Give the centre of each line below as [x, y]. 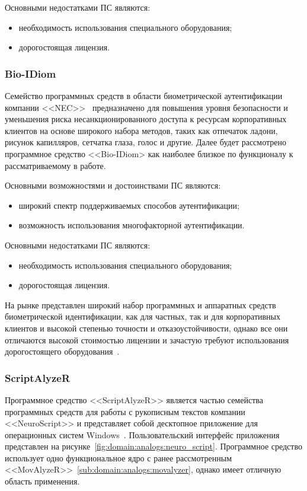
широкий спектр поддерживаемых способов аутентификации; [129, 205]
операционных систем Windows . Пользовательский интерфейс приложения [142, 434]
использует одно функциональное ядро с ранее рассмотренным [119, 457]
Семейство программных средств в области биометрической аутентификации [144, 95]
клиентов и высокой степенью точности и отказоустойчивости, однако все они [146, 328]
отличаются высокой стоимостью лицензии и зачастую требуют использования [147, 339]
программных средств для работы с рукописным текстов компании [125, 411]
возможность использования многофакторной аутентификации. [132, 225]
